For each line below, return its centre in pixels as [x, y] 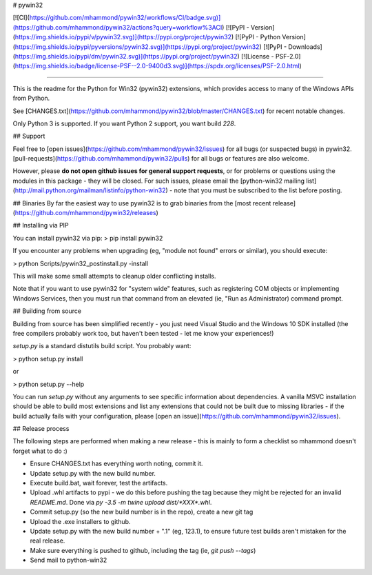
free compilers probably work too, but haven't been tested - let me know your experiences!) [143, 333]
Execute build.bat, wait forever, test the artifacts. [99, 483]
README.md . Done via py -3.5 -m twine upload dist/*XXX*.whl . [121, 502]
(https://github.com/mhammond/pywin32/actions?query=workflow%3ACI [117, 27]
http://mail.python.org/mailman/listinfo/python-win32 [90, 190]
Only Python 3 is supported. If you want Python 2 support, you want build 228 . [124, 123]
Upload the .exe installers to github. [80, 521]
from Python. [31, 98]
